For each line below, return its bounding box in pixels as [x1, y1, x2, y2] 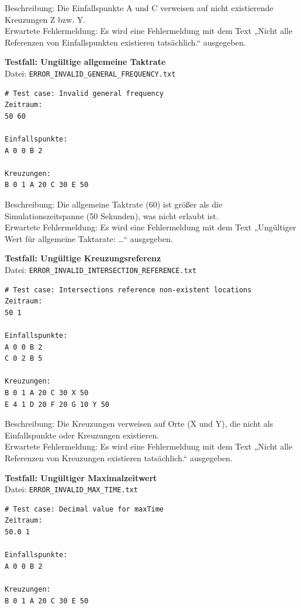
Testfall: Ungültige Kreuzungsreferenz [5, 252, 161, 264]
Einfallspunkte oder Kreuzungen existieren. [5, 429, 160, 441]
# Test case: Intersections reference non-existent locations [5, 285, 252, 294]
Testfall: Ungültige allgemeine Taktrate [5, 56, 166, 68]
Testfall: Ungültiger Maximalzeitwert [5, 471, 157, 483]
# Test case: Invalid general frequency [5, 89, 164, 98]
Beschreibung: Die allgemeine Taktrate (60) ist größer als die [5, 198, 223, 210]
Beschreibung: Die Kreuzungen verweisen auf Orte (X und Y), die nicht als [5, 417, 274, 430]
